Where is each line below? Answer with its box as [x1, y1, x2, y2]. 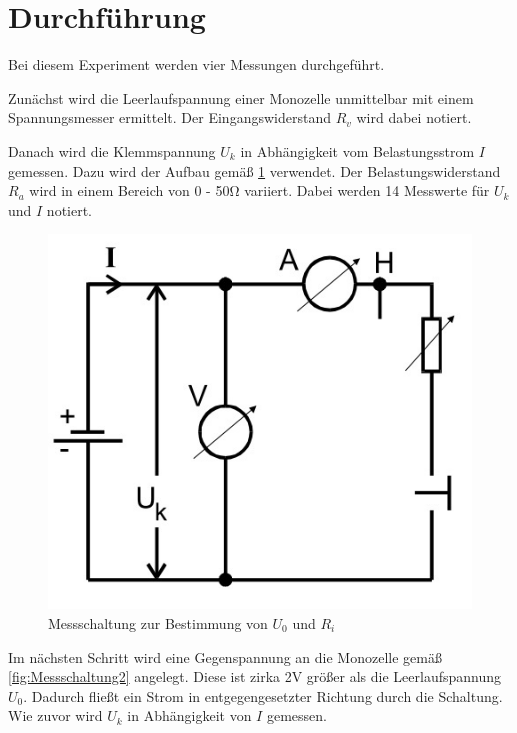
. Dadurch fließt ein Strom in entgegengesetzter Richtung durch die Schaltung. [23, 685, 503, 706]
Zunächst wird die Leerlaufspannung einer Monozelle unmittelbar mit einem [8, 87, 474, 108]
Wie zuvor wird [8, 705, 103, 726]
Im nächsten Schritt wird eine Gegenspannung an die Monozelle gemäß [8, 646, 442, 667]
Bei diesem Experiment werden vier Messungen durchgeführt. [8, 54, 385, 75]
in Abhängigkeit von [127, 705, 252, 726]
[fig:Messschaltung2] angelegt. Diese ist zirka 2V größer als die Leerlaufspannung [8, 666, 502, 687]
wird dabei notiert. [356, 107, 472, 128]
